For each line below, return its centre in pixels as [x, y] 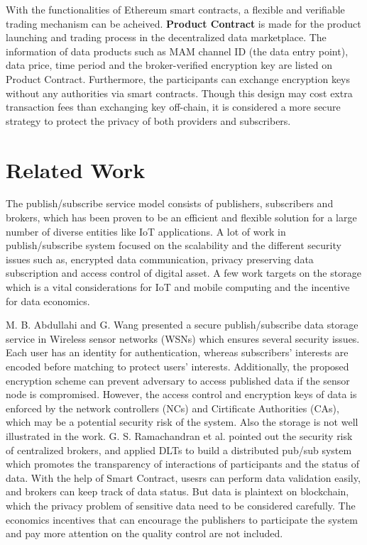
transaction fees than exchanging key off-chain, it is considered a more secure [173, 107]
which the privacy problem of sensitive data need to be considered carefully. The [181, 505]
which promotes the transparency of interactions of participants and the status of [183, 464]
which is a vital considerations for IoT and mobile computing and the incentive [178, 287]
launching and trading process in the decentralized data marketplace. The [166, 37]
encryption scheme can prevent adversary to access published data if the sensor [178, 380]
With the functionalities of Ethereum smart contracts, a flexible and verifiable [175, 9]
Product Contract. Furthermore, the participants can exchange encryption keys [178, 78]
